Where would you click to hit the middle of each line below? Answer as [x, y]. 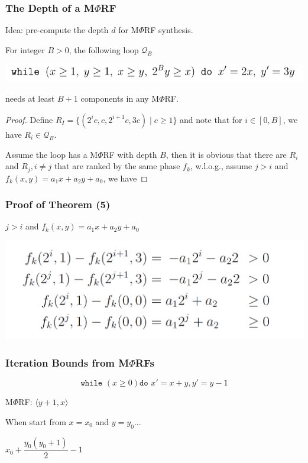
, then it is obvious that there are [226, 154]
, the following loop [104, 49]
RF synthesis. [168, 30]
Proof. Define [29, 119]
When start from [36, 421]
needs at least [30, 98]
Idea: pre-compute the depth [57, 30]
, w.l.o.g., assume [221, 166]
